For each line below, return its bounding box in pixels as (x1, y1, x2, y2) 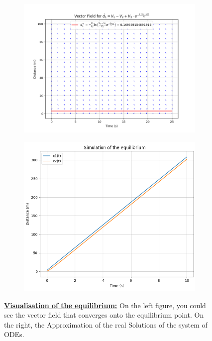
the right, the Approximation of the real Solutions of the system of (4, 319, 208, 330)
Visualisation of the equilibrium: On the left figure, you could (4, 300, 206, 310)
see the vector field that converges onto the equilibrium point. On (4, 310, 204, 320)
